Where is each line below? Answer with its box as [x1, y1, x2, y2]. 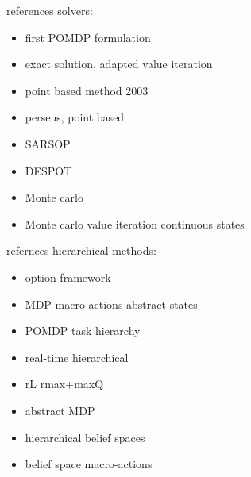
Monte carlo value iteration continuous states [25, 215, 245, 232]
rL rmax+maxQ [25, 375, 104, 392]
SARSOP [25, 135, 71, 152]
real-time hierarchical [25, 348, 129, 365]
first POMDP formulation [25, 29, 151, 45]
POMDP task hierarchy [25, 322, 141, 339]
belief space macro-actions [25, 456, 153, 472]
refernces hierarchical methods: [6, 242, 156, 259]
